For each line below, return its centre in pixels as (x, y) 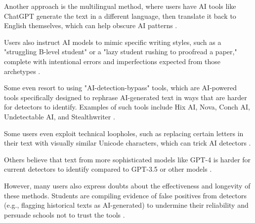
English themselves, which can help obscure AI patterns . (91, 25)
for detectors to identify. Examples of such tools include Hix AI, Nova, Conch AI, (127, 107)
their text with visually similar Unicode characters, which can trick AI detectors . (127, 143)
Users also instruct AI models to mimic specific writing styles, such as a (113, 42)
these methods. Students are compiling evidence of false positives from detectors (126, 195)
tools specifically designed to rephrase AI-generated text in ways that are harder (126, 97)
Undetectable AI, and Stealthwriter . (60, 116)
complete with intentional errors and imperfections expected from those (112, 61)
